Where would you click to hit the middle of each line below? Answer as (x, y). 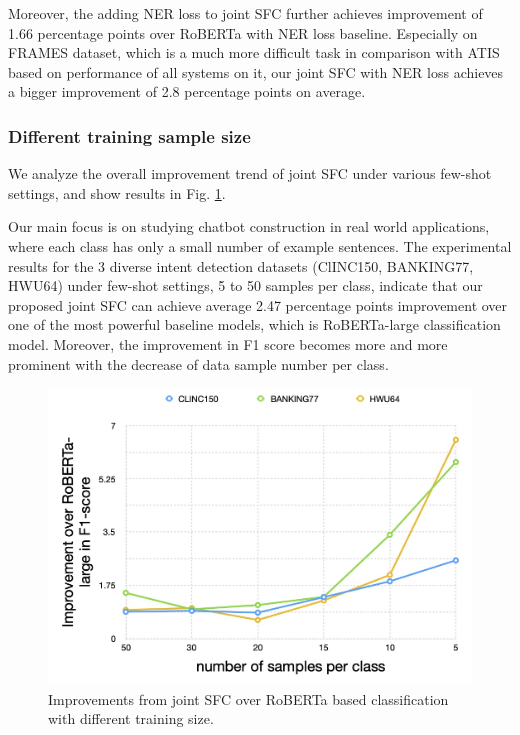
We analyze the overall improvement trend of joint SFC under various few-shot (250, 173)
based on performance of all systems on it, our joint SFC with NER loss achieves (256, 71)
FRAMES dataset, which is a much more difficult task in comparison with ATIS (254, 52)
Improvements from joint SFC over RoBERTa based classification (248, 698)
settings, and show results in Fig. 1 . (117, 192)
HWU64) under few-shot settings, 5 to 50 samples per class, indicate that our (245, 285)
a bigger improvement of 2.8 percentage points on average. (187, 91)
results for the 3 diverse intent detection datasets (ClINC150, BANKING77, (241, 265)
